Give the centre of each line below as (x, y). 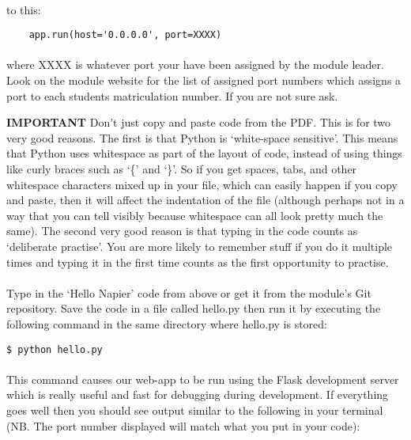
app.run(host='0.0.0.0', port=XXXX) (125, 35)
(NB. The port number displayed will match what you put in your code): (183, 425)
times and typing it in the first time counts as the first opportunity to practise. (198, 262)
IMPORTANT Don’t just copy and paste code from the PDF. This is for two (199, 122)
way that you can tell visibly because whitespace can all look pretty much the (195, 215)
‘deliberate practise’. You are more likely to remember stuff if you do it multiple (200, 246)
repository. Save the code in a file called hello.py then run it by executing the (194, 308)
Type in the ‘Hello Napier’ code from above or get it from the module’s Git (189, 292)
